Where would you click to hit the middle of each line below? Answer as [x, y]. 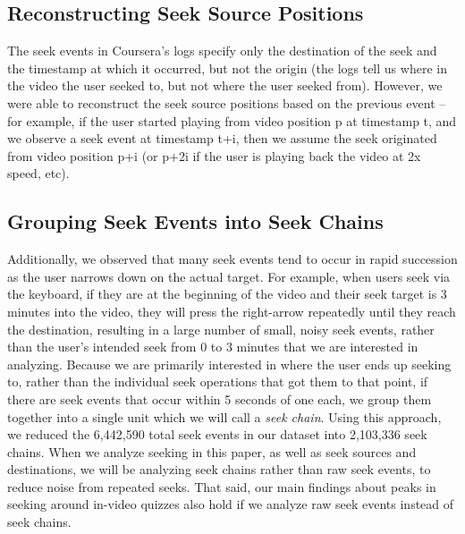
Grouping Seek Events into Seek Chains [195, 221]
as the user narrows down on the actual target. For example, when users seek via [229, 276]
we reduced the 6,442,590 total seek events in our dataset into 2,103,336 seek [217, 434]
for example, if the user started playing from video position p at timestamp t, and [232, 120]
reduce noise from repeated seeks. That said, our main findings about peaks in [222, 486]
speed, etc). [38, 173]
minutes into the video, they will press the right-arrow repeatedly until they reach [232, 311]
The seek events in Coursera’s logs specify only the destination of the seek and [222, 51]
